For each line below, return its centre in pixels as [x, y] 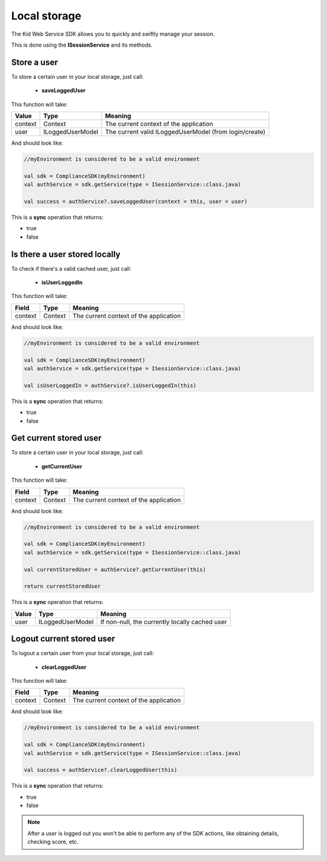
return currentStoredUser [62, 587]
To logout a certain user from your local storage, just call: [83, 653]
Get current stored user [57, 438]
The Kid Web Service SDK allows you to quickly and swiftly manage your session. [113, 34]
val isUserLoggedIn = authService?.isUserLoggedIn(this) [110, 385]
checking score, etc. [53, 842]
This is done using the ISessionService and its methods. [82, 45]
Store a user [35, 62]
